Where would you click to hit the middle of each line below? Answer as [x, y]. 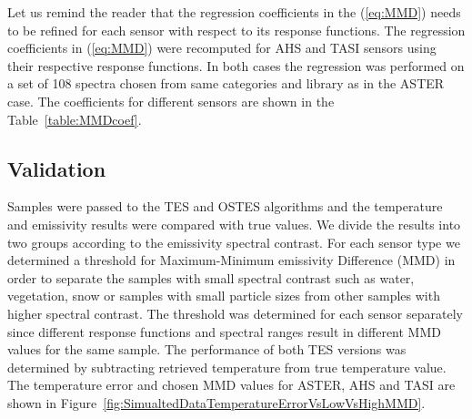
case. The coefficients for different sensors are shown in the [171, 101]
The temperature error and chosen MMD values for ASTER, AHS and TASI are [231, 385]
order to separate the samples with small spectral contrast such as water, [211, 277]
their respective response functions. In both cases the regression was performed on [236, 65]
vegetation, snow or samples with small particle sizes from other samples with [224, 296]
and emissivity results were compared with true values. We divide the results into [234, 224]
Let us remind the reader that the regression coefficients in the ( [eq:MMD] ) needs [234, 12]
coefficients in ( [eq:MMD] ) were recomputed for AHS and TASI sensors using [222, 48]
